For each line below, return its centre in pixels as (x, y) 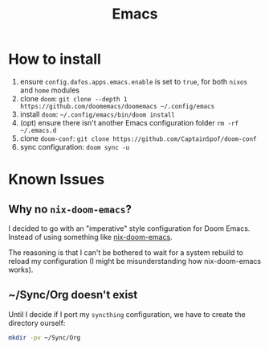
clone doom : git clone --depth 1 (73, 98)
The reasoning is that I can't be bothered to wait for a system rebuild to (126, 252)
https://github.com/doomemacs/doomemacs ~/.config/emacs (117, 106)
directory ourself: (37, 323)
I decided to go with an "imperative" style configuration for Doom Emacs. (129, 228)
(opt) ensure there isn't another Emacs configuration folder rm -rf (129, 122)
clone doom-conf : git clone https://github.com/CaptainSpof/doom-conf (138, 138)
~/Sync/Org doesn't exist (73, 295)
